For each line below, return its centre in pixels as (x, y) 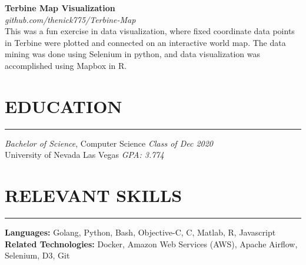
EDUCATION (64, 106)
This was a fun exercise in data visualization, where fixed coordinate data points (150, 31)
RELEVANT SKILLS (94, 195)
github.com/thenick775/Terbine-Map (70, 19)
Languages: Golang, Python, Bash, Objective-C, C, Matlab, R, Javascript (140, 232)
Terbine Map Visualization (60, 8)
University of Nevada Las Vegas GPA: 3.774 (84, 155)
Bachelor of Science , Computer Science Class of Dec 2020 (109, 143)
